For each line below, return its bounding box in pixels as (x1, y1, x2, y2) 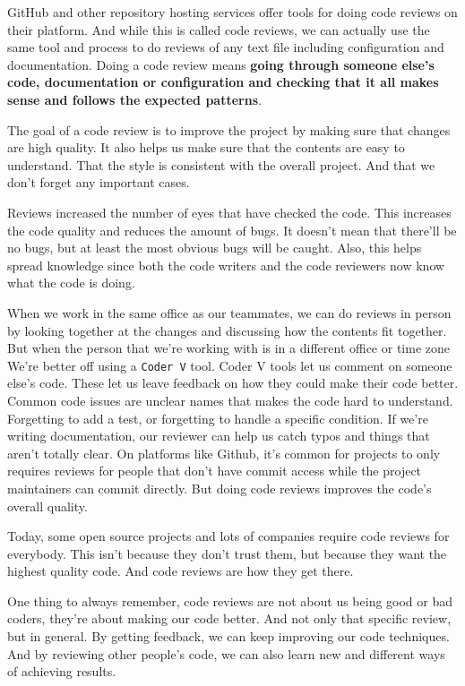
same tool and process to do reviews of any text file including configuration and (7, 38, 444, 56)
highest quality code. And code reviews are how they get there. (7, 562, 354, 580)
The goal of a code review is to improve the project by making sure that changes (7, 120, 451, 139)
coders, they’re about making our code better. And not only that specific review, (7, 609, 452, 628)
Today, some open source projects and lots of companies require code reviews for (7, 527, 450, 545)
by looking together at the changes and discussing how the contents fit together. (7, 321, 447, 339)
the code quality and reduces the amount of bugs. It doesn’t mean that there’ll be (7, 220, 457, 239)
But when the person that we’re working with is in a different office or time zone (7, 339, 450, 357)
